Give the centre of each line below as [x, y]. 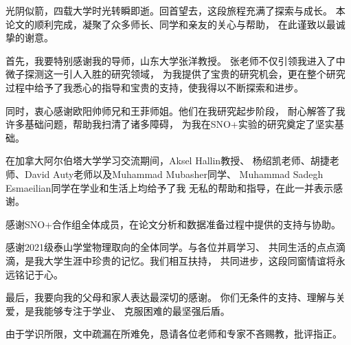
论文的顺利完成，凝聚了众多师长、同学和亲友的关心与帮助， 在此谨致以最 [171, 24]
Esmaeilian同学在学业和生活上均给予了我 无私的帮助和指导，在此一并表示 [170, 187]
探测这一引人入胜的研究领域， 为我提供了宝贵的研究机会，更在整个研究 [185, 74]
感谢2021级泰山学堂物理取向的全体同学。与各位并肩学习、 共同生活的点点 [171, 247]
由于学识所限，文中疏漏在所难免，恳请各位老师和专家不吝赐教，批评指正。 [174, 334]
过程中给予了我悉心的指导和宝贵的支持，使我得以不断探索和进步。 [155, 87]
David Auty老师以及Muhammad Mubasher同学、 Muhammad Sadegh [174, 174]
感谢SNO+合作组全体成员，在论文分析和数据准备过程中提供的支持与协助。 [173, 224]
